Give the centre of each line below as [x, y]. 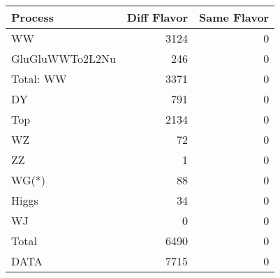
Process [33, 17]
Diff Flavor [157, 17]
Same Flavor [234, 17]
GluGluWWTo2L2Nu [64, 58]
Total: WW [39, 79]
